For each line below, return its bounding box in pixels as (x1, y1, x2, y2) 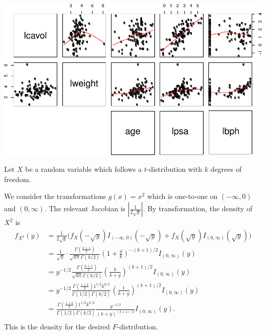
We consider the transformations (4, 191, 106, 202)
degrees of (210, 164, 241, 174)
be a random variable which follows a (25, 164, 142, 174)
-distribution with (146, 164, 202, 174)
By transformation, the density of (147, 203, 253, 214)
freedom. (4, 173, 31, 184)
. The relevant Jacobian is (44, 203, 126, 214)
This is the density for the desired (4, 321, 110, 332)
